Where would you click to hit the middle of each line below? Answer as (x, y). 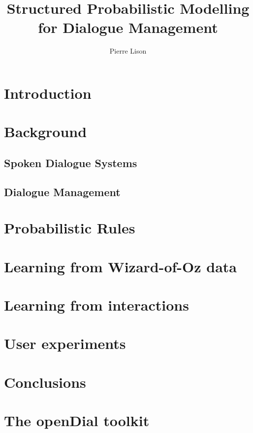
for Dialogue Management (128, 27)
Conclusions (45, 382)
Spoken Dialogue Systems (71, 162)
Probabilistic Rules (70, 228)
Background (46, 131)
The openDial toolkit (77, 420)
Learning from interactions (96, 304)
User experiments (65, 343)
